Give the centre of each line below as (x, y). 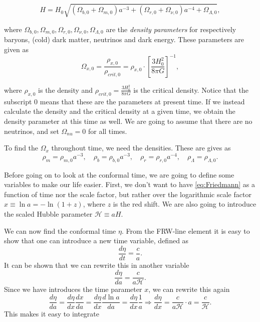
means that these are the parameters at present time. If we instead (142, 101)
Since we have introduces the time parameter (73, 289)
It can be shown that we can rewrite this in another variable (97, 265)
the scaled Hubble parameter (48, 213)
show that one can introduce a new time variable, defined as (96, 240)
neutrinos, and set (32, 131)
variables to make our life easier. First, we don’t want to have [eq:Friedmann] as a (129, 184)
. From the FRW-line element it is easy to (186, 230)
